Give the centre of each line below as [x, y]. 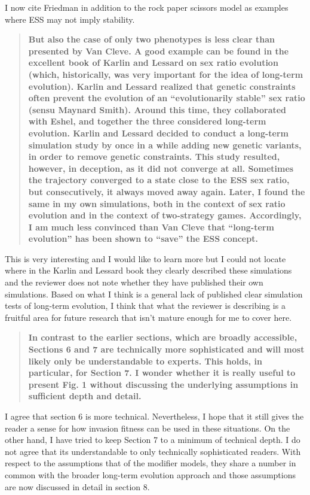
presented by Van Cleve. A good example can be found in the [159, 51]
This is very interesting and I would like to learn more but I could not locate [145, 258]
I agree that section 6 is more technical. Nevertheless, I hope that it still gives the [154, 416]
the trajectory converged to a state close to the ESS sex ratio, [159, 180]
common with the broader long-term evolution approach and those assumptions [150, 474]
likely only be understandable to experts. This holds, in [145, 361]
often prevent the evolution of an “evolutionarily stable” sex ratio [167, 98]
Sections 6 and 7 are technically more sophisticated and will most [166, 349]
